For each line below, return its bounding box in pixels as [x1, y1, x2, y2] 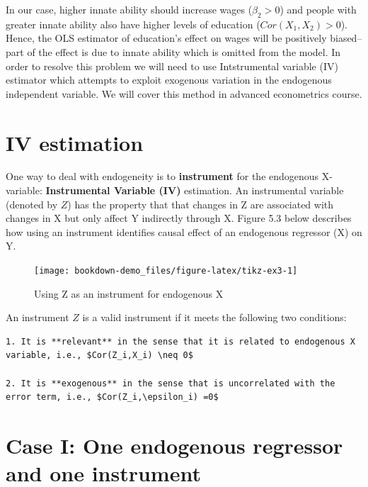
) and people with [280, 2, 357, 16]
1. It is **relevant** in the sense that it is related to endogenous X [6, 336, 355, 347]
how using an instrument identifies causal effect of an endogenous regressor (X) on [6, 224, 362, 239]
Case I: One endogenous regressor [6, 431, 343, 460]
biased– [330, 30, 362, 45]
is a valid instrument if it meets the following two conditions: [82, 310, 347, 325]
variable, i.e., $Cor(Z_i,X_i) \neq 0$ [6, 350, 193, 361]
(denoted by [6, 196, 58, 211]
